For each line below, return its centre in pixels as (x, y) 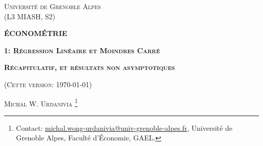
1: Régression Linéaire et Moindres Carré (82, 50)
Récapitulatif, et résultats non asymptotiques (90, 67)
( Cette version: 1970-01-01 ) (48, 84)
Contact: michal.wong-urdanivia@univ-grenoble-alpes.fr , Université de (124, 127)
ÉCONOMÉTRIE (36, 33)
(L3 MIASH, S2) (30, 16)
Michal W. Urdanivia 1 (41, 102)
